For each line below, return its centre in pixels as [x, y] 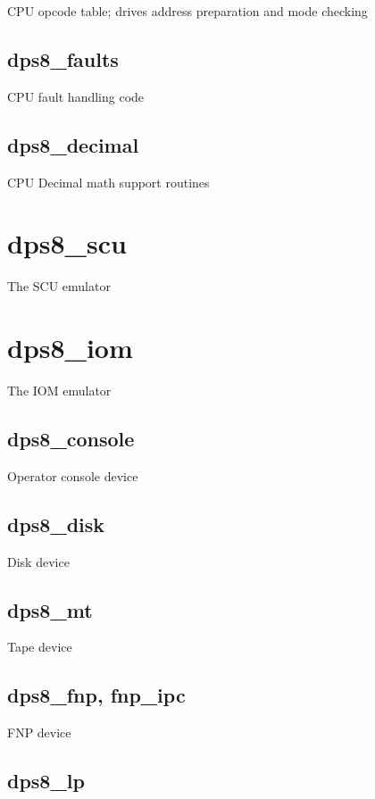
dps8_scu [67, 243]
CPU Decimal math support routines [108, 182]
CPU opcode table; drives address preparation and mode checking [187, 11]
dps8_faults [63, 58]
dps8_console [71, 439]
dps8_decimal [73, 144]
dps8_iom [70, 348]
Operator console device [73, 475]
